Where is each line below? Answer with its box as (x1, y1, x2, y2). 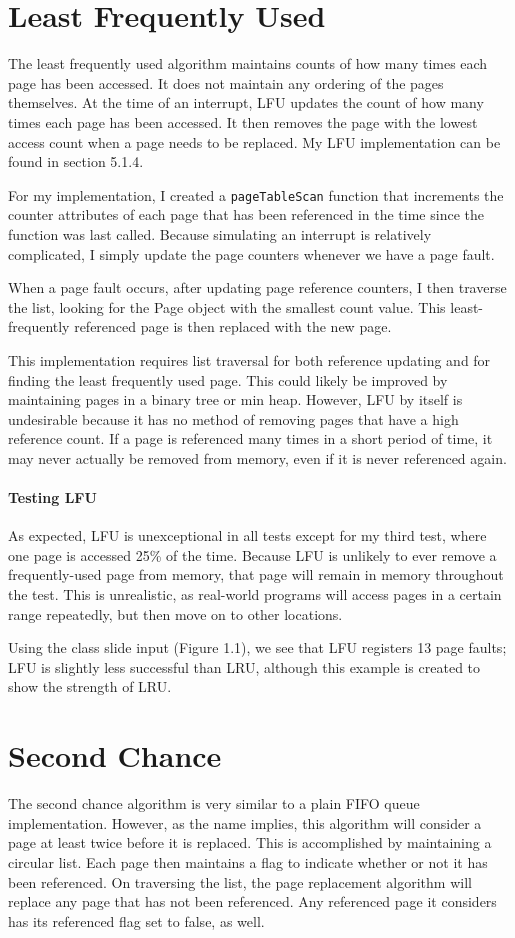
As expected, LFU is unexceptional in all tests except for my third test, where (8, 525, 487, 546)
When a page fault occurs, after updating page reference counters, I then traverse (8, 277, 507, 298)
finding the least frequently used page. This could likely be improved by (8, 369, 448, 390)
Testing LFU (8, 487, 97, 508)
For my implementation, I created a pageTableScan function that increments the (8, 184, 504, 205)
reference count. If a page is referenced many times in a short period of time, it (8, 428, 493, 449)
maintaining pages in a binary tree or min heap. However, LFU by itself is (8, 389, 463, 410)
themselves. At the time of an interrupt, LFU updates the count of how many (8, 92, 484, 113)
